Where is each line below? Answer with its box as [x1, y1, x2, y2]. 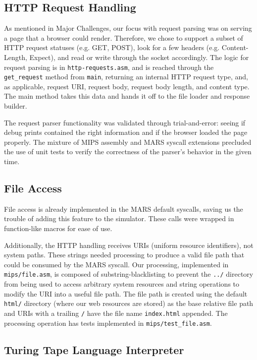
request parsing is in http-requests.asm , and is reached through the [4, 61, 214, 72]
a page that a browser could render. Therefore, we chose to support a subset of [4, 32, 243, 43]
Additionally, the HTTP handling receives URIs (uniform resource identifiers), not [4, 240, 254, 250]
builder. [4, 101, 27, 111]
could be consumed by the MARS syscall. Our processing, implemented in [4, 259, 229, 269]
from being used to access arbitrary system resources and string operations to [4, 279, 240, 289]
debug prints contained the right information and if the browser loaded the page [4, 127, 248, 137]
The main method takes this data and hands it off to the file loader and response [4, 91, 250, 101]
